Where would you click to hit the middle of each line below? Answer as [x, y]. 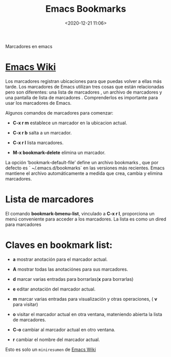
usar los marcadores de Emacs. [39, 103]
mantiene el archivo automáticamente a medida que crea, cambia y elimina [84, 173]
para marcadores [23, 224]
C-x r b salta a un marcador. [42, 132]
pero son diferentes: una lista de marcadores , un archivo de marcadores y [84, 92]
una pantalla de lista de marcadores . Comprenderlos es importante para [82, 97]
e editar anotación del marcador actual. [54, 289]
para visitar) [25, 304]
